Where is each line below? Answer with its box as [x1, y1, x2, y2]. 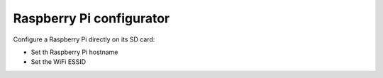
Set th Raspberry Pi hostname [30, 48, 118, 56]
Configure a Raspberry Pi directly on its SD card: [13, 35, 155, 44]
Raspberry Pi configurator [13, 11, 170, 26]
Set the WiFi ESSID [30, 58, 87, 66]
